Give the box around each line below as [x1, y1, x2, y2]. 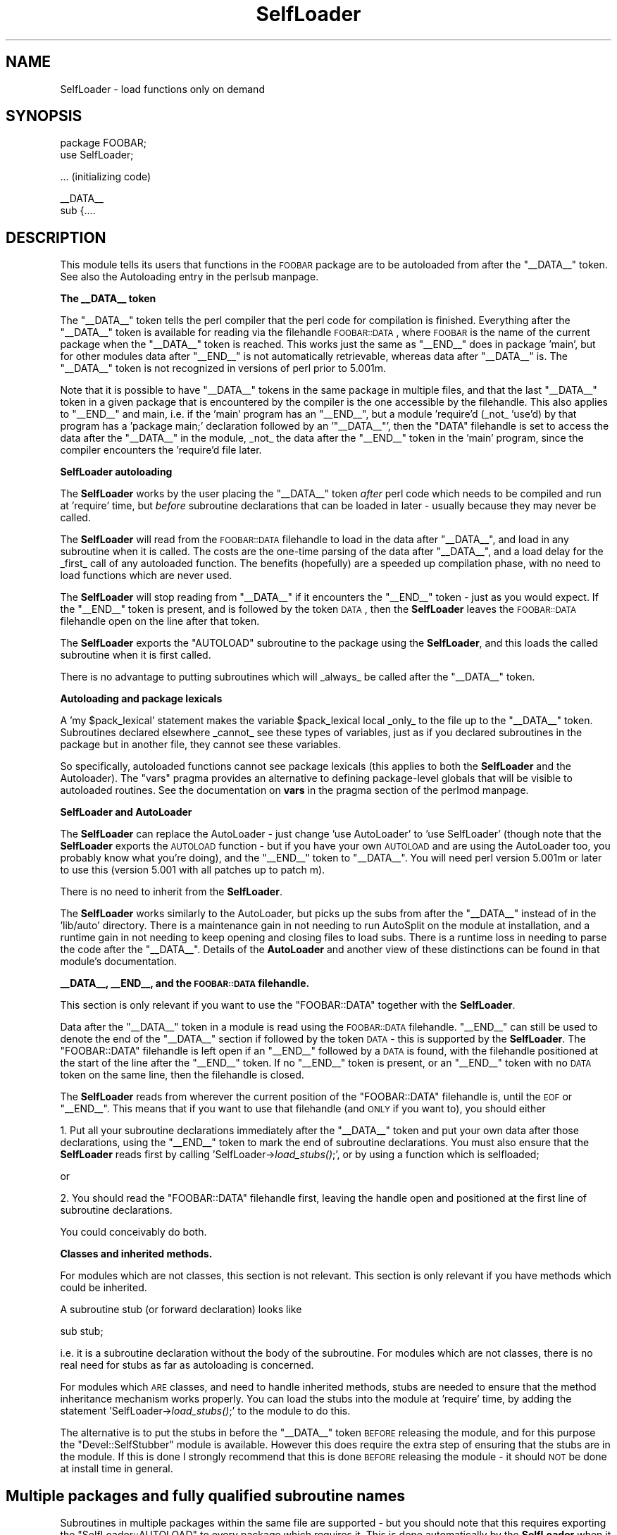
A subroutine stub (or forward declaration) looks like [60, 1303, 302, 1316]
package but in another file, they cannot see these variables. [60, 738, 342, 751]
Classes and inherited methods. [60, 1248, 213, 1260]
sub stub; [60, 1325, 104, 1338]
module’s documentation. [60, 955, 177, 968]
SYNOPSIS [6, 107, 82, 125]
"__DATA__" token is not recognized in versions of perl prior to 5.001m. [60, 362, 386, 375]
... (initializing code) [60, 170, 151, 183]
